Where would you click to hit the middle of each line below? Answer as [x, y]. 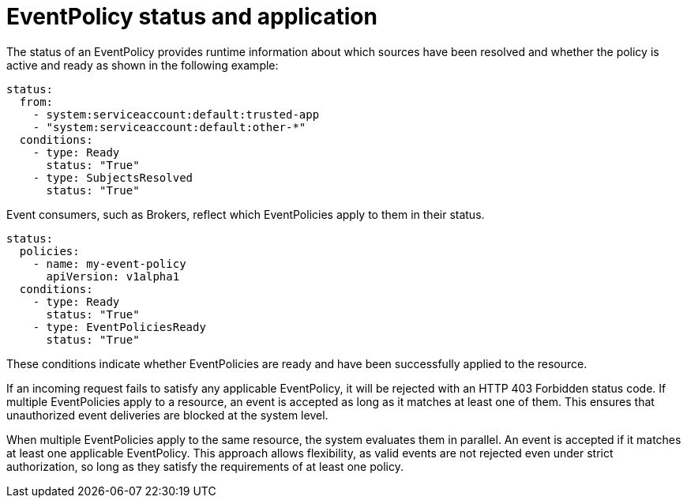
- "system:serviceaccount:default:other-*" [169, 127]
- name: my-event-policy [109, 263]
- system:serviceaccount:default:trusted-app [176, 114]
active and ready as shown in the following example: [143, 65]
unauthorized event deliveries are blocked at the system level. [167, 415]
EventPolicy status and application [192, 17]
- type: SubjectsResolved [113, 177]
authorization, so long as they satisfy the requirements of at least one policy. [205, 466]
